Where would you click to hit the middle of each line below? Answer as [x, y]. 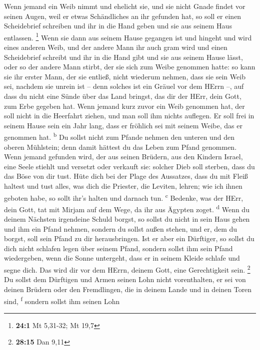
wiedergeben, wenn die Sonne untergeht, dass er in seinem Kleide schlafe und [122, 258]
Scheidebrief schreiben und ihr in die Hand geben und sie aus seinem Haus [118, 26]
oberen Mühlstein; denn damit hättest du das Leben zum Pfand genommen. [120, 147]
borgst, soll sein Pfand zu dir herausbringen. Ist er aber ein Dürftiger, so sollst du [129, 238]
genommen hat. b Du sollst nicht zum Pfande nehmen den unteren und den [119, 136]
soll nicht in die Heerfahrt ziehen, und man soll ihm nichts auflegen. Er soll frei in [129, 116]
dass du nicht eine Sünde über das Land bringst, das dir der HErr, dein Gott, [123, 96]
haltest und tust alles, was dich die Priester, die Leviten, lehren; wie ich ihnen [123, 186]
